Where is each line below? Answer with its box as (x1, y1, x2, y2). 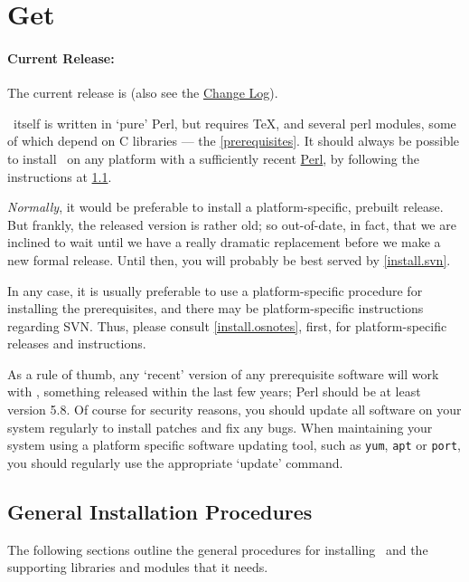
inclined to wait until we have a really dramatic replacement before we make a (7, 233, 441, 252)
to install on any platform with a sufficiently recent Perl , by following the (7, 148, 419, 167)
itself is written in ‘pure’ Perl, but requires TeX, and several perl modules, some (13, 113, 456, 132)
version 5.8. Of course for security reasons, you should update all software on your (7, 400, 462, 419)
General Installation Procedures (7, 497, 313, 525)
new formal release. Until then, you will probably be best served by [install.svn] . (7, 250, 451, 269)
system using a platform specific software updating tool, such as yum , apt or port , (7, 435, 461, 454)
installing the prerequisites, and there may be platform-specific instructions (7, 299, 424, 318)
